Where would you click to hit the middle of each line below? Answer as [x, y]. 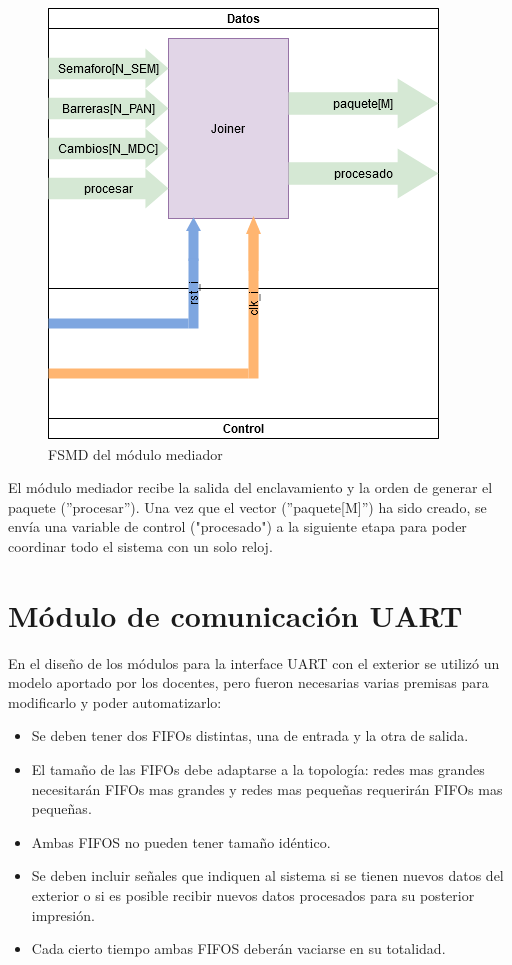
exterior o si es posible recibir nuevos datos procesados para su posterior [253, 895]
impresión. [63, 914]
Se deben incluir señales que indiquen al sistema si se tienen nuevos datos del [267, 875]
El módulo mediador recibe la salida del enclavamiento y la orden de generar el [250, 487]
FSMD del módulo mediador [135, 453]
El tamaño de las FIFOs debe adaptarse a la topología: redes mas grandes [258, 769]
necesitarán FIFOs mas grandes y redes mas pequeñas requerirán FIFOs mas [267, 788]
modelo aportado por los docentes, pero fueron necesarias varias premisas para [248, 682]
